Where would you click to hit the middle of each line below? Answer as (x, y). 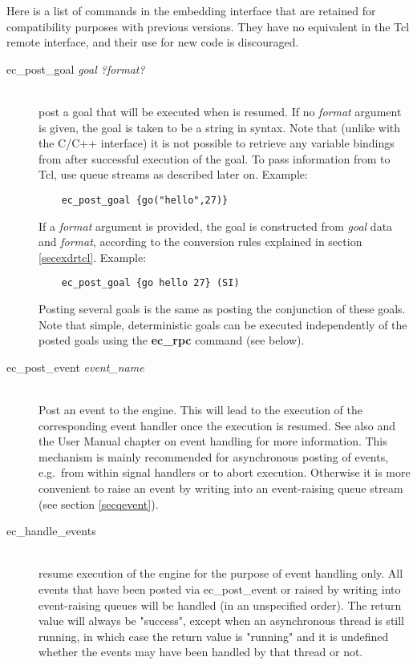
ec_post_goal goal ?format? (76, 69)
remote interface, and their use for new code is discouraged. (153, 42)
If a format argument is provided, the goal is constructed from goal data (216, 226)
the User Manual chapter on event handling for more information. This (213, 441)
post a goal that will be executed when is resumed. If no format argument (220, 111)
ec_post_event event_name (75, 367)
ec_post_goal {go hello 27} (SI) (150, 283)
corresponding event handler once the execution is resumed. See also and (217, 425)
